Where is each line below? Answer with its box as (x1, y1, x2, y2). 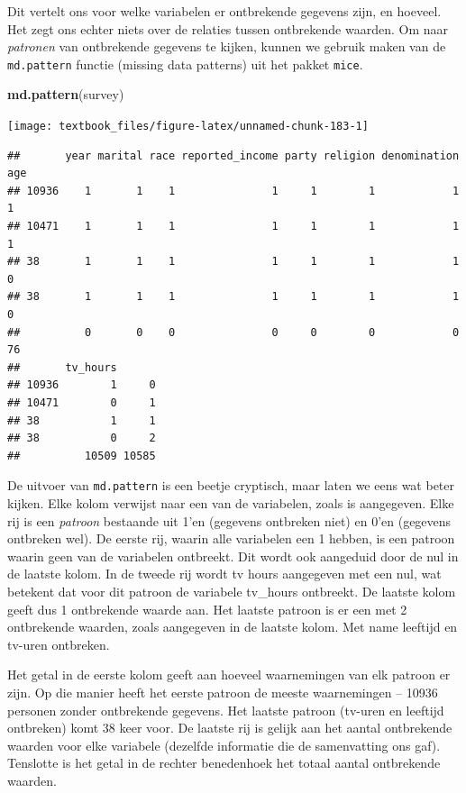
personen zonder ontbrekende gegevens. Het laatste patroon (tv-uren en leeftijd (7, 700, 444, 719)
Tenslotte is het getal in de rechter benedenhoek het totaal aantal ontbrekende (7, 753, 441, 772)
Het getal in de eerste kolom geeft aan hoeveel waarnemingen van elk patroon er (7, 665, 451, 684)
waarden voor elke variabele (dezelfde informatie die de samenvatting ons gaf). (7, 735, 441, 754)
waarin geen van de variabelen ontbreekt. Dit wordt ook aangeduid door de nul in (7, 546, 459, 565)
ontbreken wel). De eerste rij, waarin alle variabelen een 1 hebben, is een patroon (7, 529, 455, 548)
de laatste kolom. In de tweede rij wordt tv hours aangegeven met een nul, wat (7, 564, 442, 583)
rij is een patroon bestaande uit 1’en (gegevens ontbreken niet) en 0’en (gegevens (7, 511, 452, 530)
